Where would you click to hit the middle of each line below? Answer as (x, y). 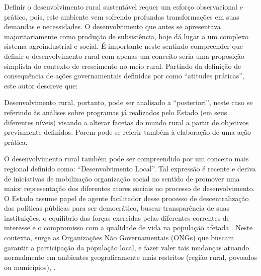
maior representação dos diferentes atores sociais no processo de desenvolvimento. (129, 188)
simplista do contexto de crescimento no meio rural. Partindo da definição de (123, 66)
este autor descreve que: (41, 85)
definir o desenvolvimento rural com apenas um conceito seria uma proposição (124, 56)
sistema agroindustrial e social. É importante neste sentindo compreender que (123, 46)
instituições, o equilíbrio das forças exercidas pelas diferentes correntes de (117, 217)
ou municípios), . (30, 267)
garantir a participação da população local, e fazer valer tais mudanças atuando (127, 247)
